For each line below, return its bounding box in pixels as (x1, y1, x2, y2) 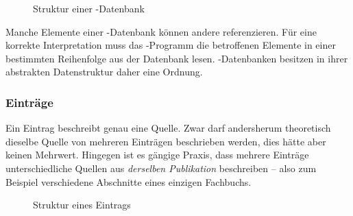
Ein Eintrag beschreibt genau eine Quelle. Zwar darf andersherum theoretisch (5, 121, 331, 135)
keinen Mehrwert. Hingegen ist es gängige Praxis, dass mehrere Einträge (5, 147, 309, 162)
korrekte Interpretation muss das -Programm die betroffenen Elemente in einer (5, 38, 336, 52)
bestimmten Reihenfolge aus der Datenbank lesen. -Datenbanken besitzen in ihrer (5, 51, 348, 65)
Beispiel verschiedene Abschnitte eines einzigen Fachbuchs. (5, 174, 252, 189)
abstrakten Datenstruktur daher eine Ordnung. (5, 64, 203, 79)
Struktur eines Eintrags (33, 197, 131, 212)
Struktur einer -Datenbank (33, 1, 145, 15)
